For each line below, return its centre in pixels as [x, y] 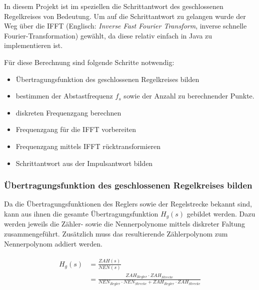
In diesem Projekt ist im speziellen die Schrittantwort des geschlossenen [114, 6]
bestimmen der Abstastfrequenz [64, 96]
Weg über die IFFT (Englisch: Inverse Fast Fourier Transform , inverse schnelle [125, 26]
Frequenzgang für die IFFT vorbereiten [76, 129]
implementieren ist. [33, 45]
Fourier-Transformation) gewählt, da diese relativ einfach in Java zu [108, 35]
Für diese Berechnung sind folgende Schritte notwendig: [89, 62]
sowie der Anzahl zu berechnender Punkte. [189, 96]
